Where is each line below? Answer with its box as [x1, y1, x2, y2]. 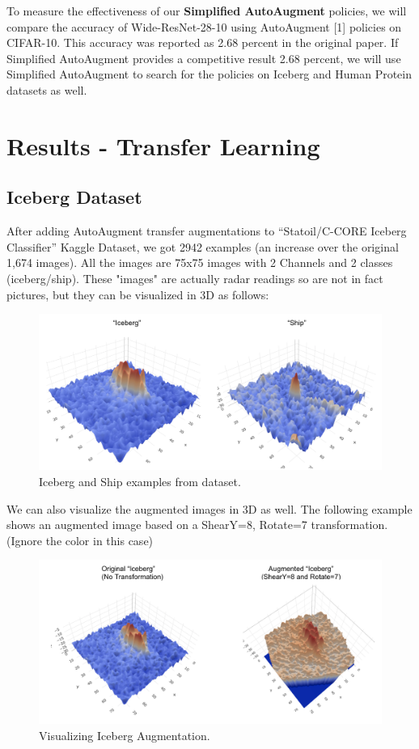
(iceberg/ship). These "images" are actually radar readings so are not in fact [6, 269, 383, 286]
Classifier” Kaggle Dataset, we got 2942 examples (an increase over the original [6, 238, 399, 255]
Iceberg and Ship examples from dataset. [39, 473, 241, 490]
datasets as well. [6, 81, 87, 98]
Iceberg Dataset [6, 184, 142, 209]
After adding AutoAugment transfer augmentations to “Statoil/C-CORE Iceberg [6, 222, 407, 239]
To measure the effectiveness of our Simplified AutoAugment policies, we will [6, 2, 407, 19]
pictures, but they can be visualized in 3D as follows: [6, 286, 269, 303]
